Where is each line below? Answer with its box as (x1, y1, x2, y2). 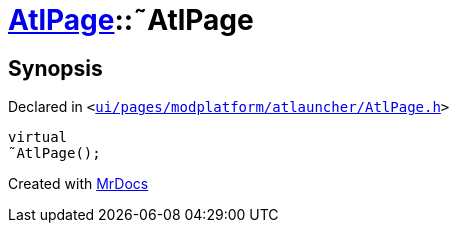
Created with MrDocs (8, 175, 149, 193)
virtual (8, 129, 68, 146)
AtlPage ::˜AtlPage (8, 3, 254, 37)
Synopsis (8, 55, 103, 81)
